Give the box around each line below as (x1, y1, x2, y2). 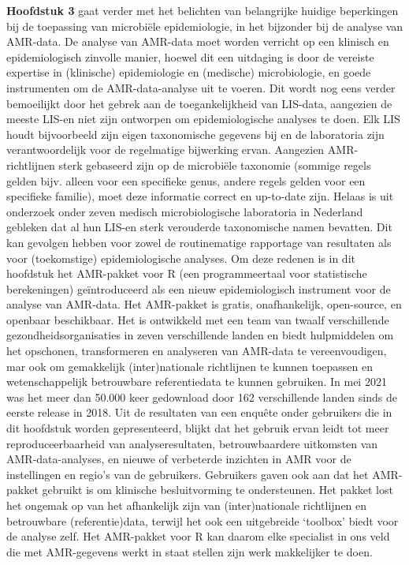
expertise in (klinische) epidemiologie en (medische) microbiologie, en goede (6, 64, 371, 80)
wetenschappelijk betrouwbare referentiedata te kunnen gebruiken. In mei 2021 (6, 373, 387, 390)
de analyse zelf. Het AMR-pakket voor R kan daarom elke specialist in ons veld (6, 528, 390, 544)
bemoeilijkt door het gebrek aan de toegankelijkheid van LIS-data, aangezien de (6, 95, 392, 111)
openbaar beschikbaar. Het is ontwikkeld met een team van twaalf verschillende (6, 311, 389, 327)
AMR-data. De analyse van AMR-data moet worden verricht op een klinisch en (6, 33, 389, 50)
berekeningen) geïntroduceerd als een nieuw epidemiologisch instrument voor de (6, 280, 391, 297)
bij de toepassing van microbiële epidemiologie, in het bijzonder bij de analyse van (6, 17, 403, 34)
